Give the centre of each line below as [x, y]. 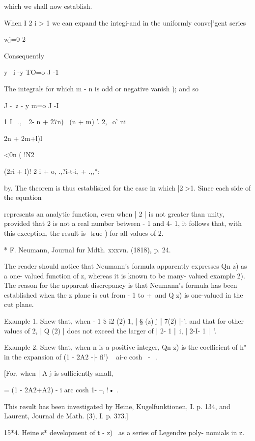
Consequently [24, 55]
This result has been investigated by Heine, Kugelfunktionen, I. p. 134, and [117, 406]
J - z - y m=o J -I [31, 105]
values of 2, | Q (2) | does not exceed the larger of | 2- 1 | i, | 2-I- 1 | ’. [110, 330]
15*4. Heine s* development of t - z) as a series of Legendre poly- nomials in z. [124, 432]
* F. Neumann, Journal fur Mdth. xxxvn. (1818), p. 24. [87, 249]
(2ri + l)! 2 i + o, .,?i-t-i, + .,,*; [52, 171]
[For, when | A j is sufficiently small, [59, 373]
